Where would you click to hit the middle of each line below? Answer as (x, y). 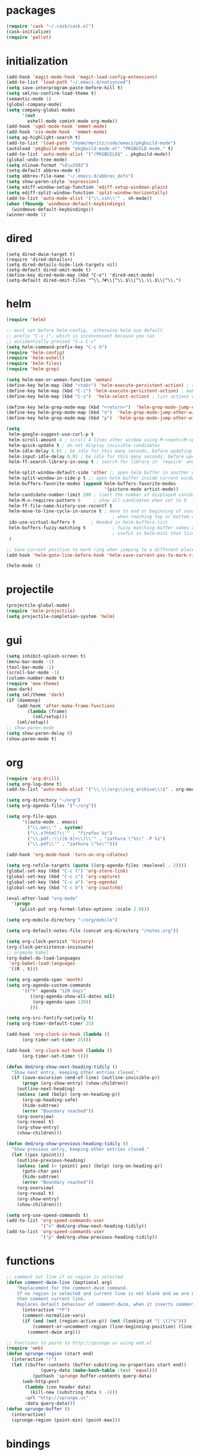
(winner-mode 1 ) (26, 215)
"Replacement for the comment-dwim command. (73, 1288)
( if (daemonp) (24, 700)
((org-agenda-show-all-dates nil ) (73, 996)
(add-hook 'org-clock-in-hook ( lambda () (58, 1034)
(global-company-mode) (34, 104)
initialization (37, 61)
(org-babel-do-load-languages (44, 958)
